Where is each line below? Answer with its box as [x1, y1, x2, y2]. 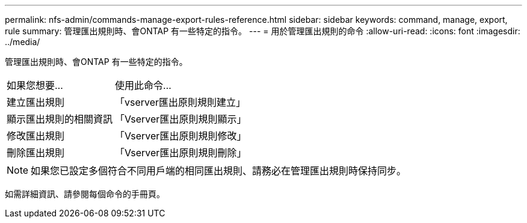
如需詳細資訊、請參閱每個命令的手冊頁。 [5, 189, 165, 199]
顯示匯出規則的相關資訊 [7, 113, 113, 125]
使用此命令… [115, 79, 171, 91]
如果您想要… [7, 79, 63, 91]
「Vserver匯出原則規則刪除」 [115, 147, 247, 159]
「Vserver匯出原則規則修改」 [115, 130, 247, 142]
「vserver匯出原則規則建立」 [115, 96, 246, 108]
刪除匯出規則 [7, 147, 65, 159]
